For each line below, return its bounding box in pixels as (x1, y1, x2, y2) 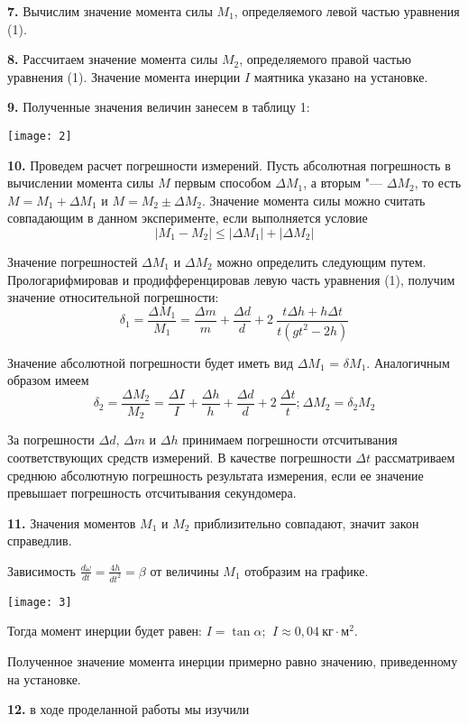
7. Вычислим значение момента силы (7, 2, 213, 20)
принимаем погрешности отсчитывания (182, 430, 398, 449)
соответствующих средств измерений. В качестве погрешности (7, 447, 352, 466)
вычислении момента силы (7, 173, 154, 192)
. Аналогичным (366, 353, 450, 371)
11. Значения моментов (7, 513, 136, 532)
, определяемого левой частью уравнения (234, 2, 460, 20)
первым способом (174, 173, 271, 192)
